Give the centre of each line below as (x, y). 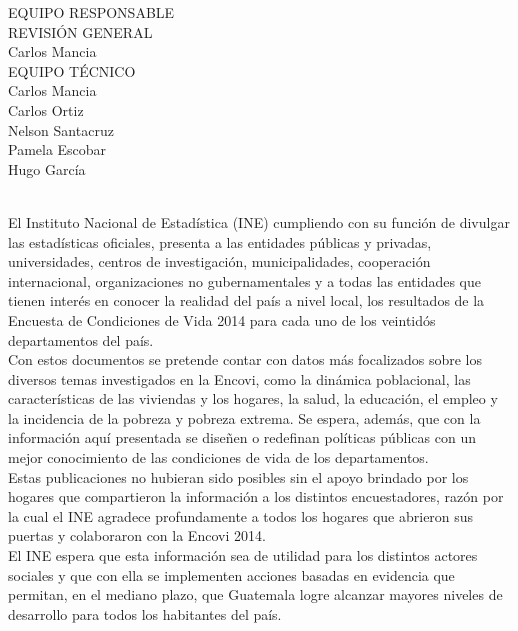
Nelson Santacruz (61, 129)
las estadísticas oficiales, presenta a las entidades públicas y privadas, (220, 241)
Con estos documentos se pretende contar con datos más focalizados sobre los (245, 359)
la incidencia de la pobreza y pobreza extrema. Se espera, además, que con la (244, 417)
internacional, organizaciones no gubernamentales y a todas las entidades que (245, 280)
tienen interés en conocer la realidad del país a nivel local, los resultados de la (246, 300)
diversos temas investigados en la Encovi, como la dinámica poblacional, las (239, 378)
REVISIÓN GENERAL (80, 31)
